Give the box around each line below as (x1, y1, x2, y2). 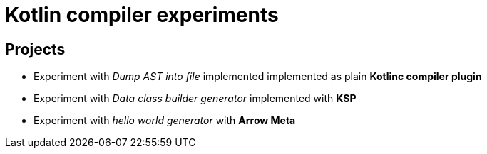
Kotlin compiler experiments (5, 3, 279, 27)
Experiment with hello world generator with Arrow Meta (34, 114, 296, 127)
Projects (5, 40, 66, 58)
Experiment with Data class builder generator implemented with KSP (34, 92, 357, 105)
